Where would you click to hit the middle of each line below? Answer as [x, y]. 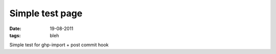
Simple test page [46, 13]
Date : [15, 29]
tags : [15, 35]
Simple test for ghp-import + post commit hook [59, 45]
